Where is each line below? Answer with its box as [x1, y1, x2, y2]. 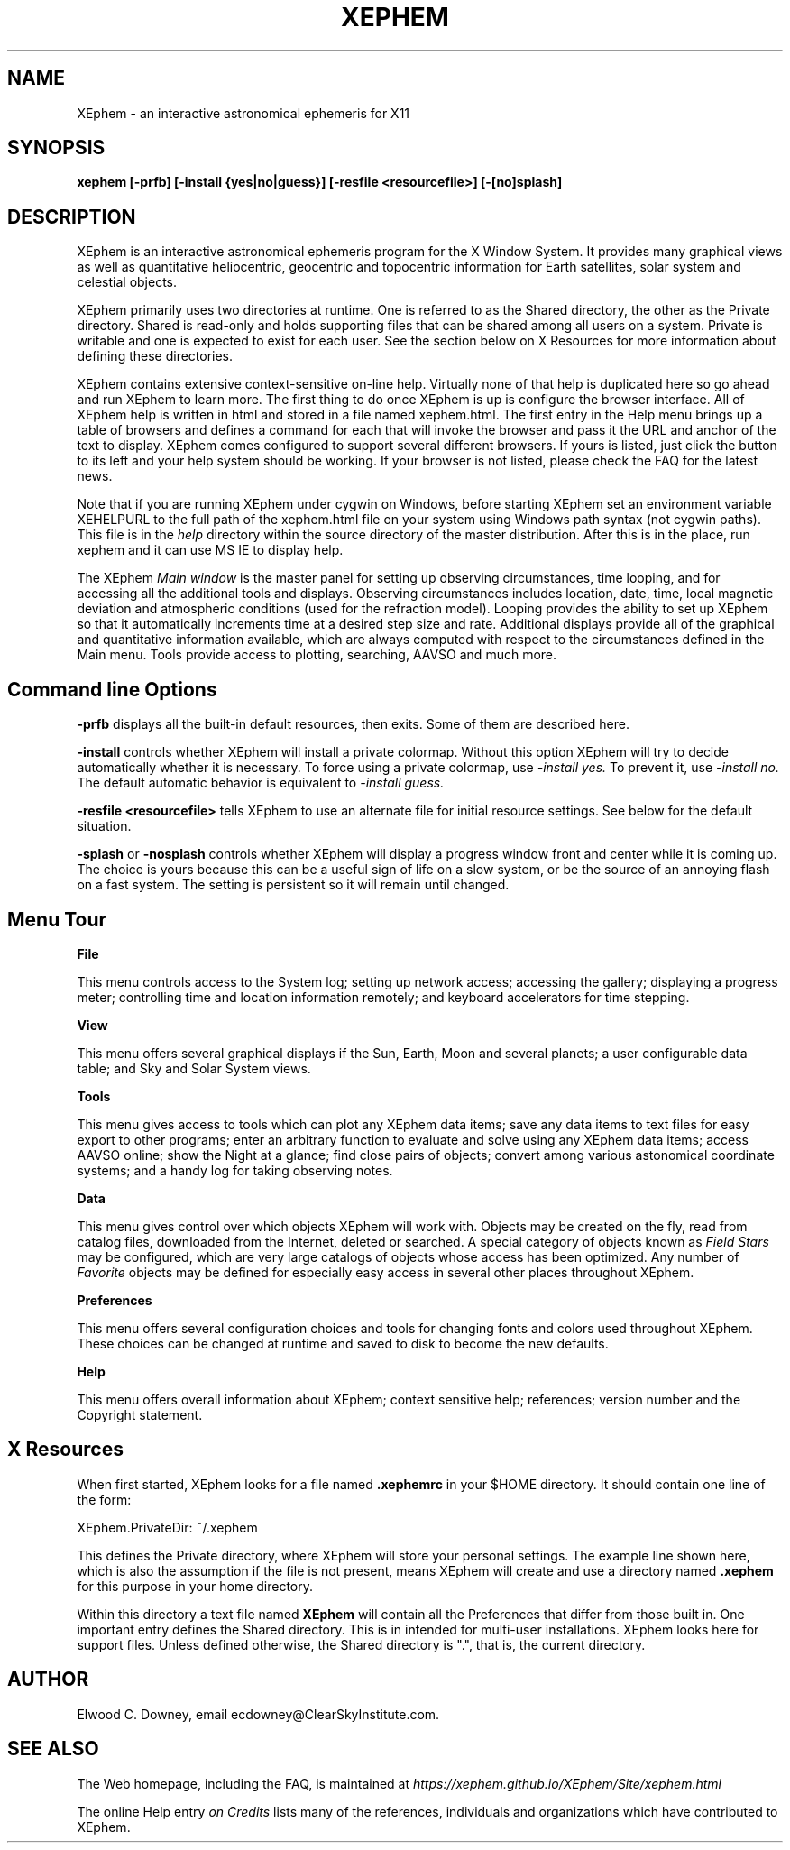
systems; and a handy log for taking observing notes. [77, 1162, 393, 1178]
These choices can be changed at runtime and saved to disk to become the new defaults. [77, 1335, 609, 1351]
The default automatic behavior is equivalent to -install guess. [77, 775, 445, 791]
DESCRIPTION [7, 205, 136, 228]
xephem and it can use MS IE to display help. [77, 542, 344, 558]
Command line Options [7, 677, 217, 701]
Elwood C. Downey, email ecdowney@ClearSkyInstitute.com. [77, 1706, 440, 1722]
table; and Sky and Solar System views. [77, 1060, 311, 1076]
